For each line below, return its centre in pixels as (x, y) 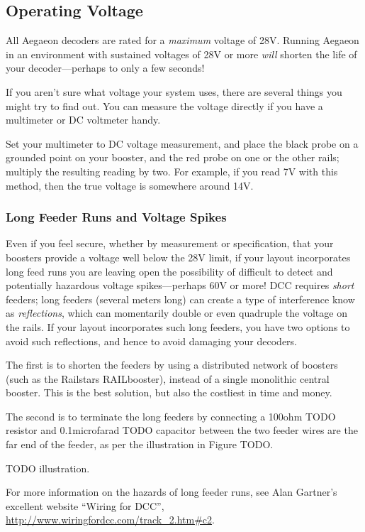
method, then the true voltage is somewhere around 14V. (130, 185)
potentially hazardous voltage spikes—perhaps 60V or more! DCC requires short (180, 285)
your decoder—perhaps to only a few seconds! (105, 68)
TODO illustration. (48, 468)
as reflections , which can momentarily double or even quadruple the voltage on (176, 313)
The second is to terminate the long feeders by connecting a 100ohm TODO (171, 416)
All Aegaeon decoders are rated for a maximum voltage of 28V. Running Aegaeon (182, 40)
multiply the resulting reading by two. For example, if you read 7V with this (172, 171)
